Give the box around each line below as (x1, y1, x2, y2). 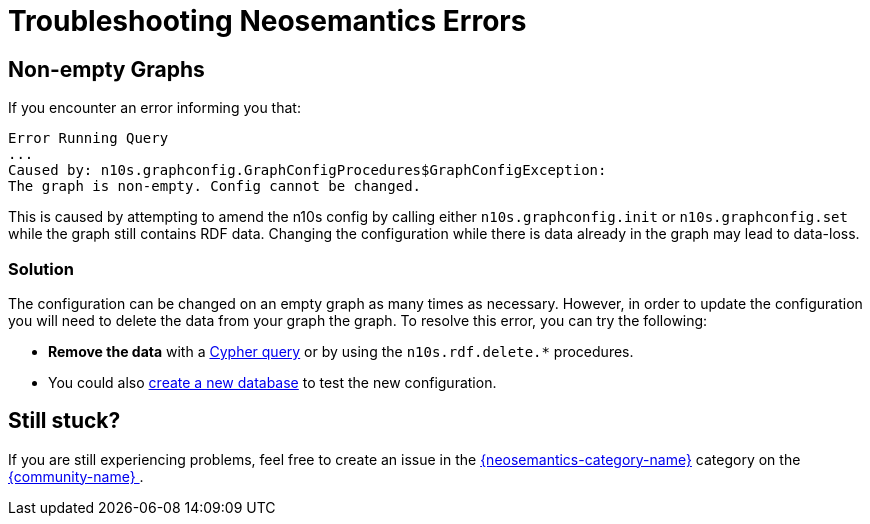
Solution (8, 258, 75, 279)
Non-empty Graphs (8, 56, 205, 82)
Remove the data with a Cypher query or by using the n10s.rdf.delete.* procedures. (48, 342, 634, 360)
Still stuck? (8, 408, 121, 434)
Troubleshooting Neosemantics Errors (8, 4, 527, 38)
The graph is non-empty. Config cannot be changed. (8, 178, 422, 195)
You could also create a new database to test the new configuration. (48, 373, 497, 391)
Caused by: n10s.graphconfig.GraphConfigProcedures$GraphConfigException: (8, 162, 607, 179)
